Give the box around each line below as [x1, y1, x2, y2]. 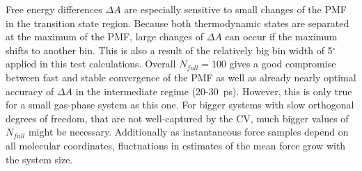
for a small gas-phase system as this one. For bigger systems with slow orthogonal [6, 97, 354, 112]
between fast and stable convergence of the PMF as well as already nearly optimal [6, 70, 356, 84]
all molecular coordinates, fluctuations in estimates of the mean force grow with [6, 138, 346, 152]
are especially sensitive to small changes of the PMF [124, 2, 347, 16]
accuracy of [6, 83, 54, 98]
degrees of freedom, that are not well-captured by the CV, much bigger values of [6, 111, 349, 125]
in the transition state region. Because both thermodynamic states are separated [6, 15, 349, 30]
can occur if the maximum [225, 29, 338, 44]
